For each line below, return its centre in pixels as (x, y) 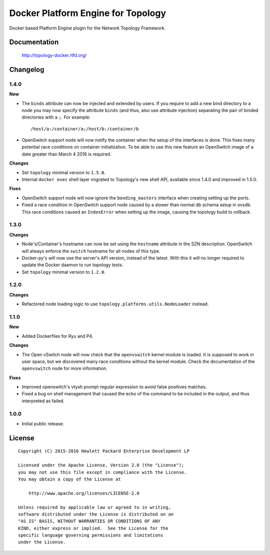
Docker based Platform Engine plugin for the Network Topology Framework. (87, 28)
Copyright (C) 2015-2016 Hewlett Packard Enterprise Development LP (104, 451)
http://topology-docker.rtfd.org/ (54, 55)
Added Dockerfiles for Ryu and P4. (57, 336)
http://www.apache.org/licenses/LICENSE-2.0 (84, 493)
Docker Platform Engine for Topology (88, 13)
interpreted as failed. (43, 401)
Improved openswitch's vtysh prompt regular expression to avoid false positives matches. (114, 387)
